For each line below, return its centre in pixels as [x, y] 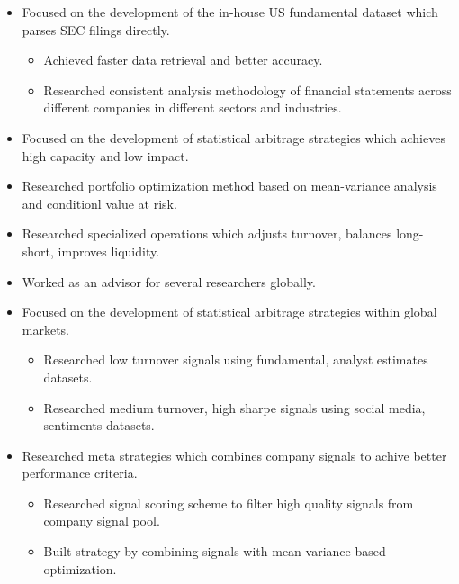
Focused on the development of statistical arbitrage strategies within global [229, 312]
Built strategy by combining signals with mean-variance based [215, 551]
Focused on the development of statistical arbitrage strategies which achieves [234, 137]
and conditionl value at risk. [99, 203]
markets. [46, 329]
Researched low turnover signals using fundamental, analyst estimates [236, 359]
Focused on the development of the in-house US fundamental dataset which [230, 12]
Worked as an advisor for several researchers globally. [169, 281]
